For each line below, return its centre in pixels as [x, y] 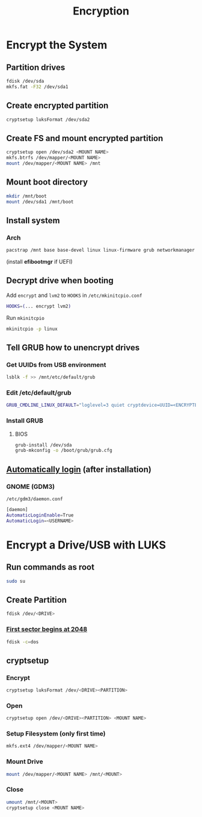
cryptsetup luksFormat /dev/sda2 [48, 119]
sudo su [16, 581]
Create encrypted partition [57, 106]
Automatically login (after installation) [79, 469]
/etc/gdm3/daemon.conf [35, 499]
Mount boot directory [47, 182]
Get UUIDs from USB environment [56, 364]
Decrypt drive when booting [60, 281]
